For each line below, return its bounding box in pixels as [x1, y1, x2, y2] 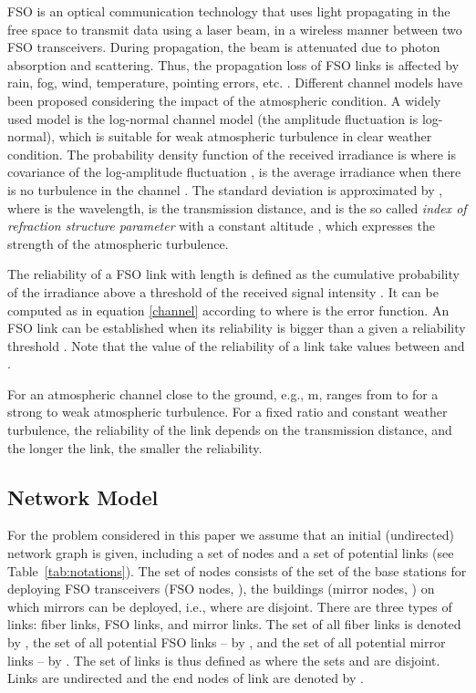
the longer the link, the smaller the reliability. [7, 438, 263, 457]
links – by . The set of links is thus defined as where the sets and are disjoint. [7, 650, 440, 669]
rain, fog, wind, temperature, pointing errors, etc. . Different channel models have [7, 73, 463, 92]
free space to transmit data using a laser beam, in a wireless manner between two [7, 19, 462, 38]
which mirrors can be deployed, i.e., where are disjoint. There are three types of [7, 596, 452, 615]
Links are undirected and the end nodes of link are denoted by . [7, 668, 364, 688]
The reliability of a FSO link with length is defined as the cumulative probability [7, 264, 460, 284]
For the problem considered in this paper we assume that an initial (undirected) [7, 525, 454, 544]
